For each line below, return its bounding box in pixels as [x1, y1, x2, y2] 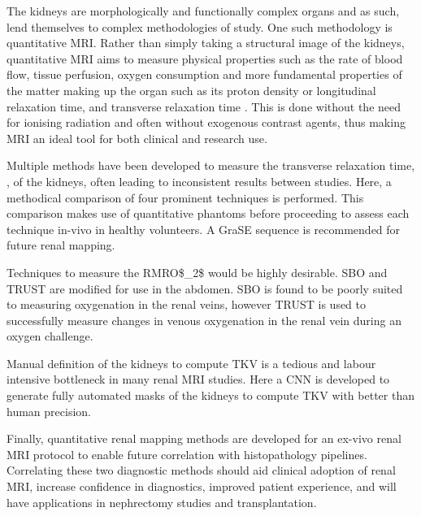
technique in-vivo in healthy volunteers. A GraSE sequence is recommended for [7, 220, 401, 237]
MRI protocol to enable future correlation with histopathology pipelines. [7, 445, 367, 462]
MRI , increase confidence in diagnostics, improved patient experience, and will [7, 478, 397, 495]
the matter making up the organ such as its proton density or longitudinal [7, 81, 376, 98]
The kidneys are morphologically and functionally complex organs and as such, [7, 2, 400, 19]
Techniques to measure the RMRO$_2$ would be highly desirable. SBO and [7, 263, 388, 280]
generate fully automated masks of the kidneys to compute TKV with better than [7, 387, 414, 404]
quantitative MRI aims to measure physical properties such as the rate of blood [7, 50, 403, 67]
